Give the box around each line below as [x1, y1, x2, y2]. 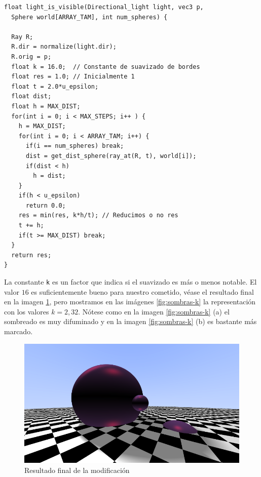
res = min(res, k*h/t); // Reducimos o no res [18, 212, 178, 219]
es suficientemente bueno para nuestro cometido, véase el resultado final [31, 286, 254, 297]
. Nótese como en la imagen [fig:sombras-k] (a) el [78, 306, 230, 316]
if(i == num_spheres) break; [25, 142, 124, 150]
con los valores [4, 306, 49, 316]
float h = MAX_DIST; [11, 102, 81, 110]
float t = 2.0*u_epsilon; [11, 83, 99, 90]
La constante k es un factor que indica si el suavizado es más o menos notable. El [4, 276, 257, 287]
